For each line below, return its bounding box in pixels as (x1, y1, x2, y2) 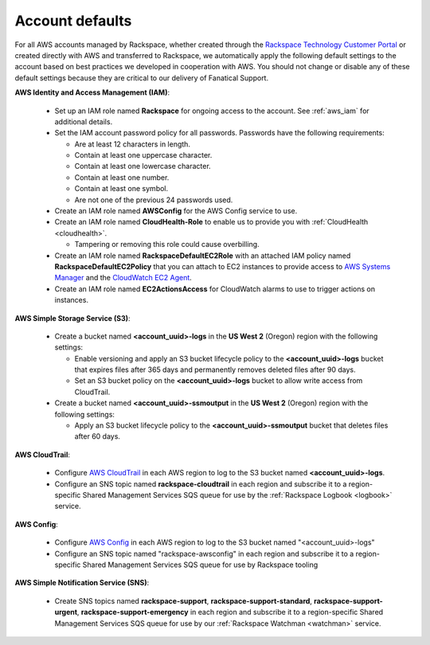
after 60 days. (74, 432, 121, 441)
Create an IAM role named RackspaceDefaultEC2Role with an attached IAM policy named (54, 251, 351, 260)
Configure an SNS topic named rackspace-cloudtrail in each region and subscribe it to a (54, 479, 347, 489)
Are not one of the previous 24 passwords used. (74, 195, 233, 205)
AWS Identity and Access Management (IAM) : (14, 88, 170, 97)
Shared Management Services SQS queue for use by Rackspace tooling (82, 560, 319, 569)
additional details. (54, 116, 113, 127)
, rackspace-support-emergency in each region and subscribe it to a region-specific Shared (76, 608, 384, 617)
